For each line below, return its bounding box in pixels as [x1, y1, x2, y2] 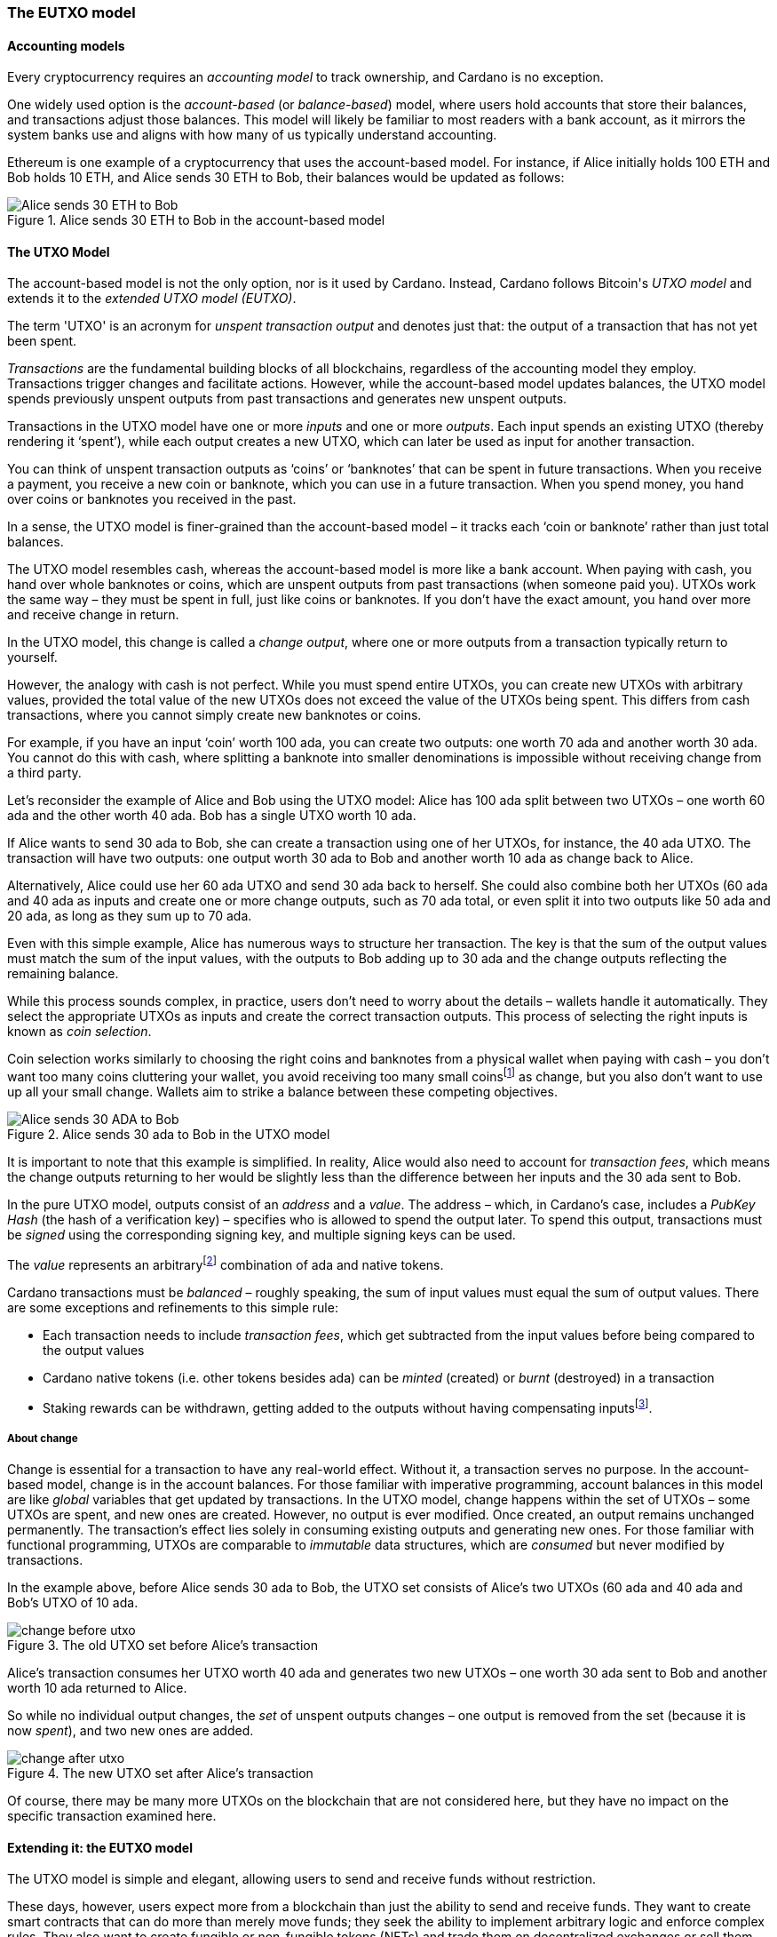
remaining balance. [7, 966, 119, 982]
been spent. [7, 333, 77, 349]
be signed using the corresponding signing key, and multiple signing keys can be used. [7, 1227, 516, 1243]
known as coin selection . [7, 1024, 152, 1040]
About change [7, 1431, 78, 1445]
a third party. [7, 765, 82, 781]
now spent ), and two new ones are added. [7, 1723, 254, 1739]
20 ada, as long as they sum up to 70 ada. [7, 908, 252, 924]
